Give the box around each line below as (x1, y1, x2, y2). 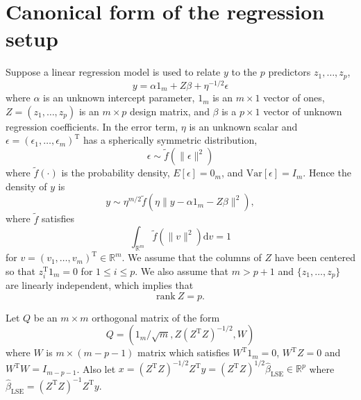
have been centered (274, 250, 355, 265)
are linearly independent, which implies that (6, 278, 194, 292)
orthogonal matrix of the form (92, 310, 220, 324)
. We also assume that (135, 263, 229, 278)
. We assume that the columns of (121, 250, 262, 265)
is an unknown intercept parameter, (43, 90, 195, 105)
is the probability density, (61, 165, 170, 180)
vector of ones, (263, 90, 325, 105)
